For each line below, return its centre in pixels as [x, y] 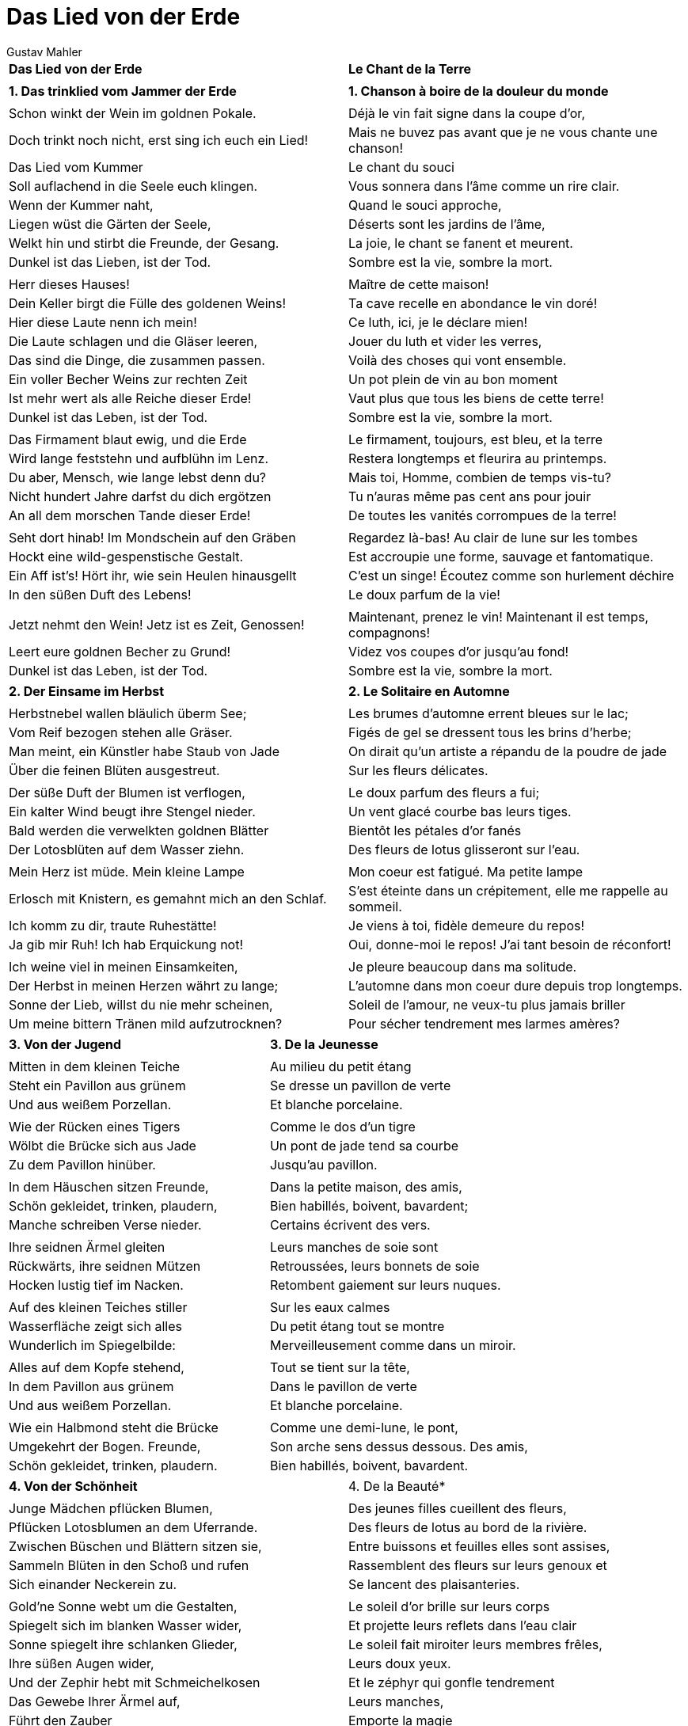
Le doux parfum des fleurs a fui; [444, 792]
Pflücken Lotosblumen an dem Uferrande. [133, 1527]
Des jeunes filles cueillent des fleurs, [458, 1508]
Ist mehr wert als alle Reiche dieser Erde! [130, 398]
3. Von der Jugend [65, 1044]
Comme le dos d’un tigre [342, 1126]
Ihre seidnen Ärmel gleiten [87, 1247]
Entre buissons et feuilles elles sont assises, [479, 1546]
